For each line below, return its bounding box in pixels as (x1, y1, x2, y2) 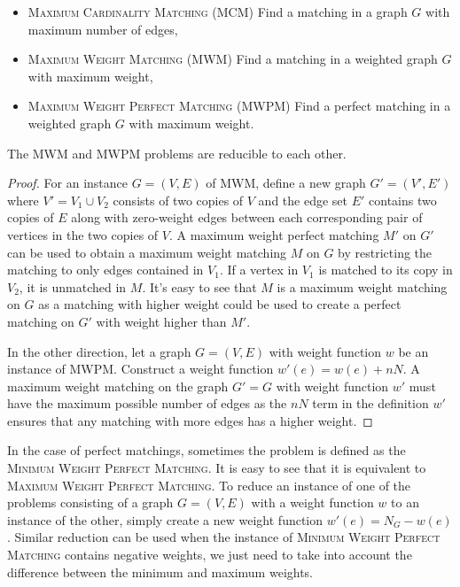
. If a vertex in (219, 260, 299, 279)
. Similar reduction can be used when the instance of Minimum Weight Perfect (7, 528, 441, 546)
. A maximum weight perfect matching (168, 225, 379, 243)
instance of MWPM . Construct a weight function (7, 359, 274, 378)
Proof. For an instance (7, 174, 128, 192)
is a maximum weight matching (277, 277, 448, 296)
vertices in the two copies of (7, 225, 159, 243)
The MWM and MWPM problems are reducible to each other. (7, 143, 347, 162)
